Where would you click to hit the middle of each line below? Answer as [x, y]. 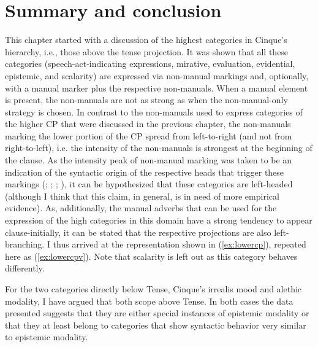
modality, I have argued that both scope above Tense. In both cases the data [149, 301]
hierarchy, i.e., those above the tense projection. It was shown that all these [147, 51]
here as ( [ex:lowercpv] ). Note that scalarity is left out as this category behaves [151, 256]
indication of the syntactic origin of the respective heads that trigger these [145, 172]
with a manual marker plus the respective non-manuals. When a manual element [157, 88]
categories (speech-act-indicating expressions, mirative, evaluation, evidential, [150, 64]
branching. [25, 244]
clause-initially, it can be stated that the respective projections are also [138, 232]
